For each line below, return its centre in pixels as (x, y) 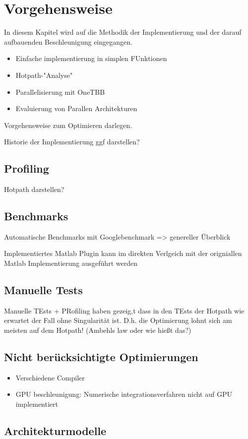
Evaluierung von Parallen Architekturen (76, 108)
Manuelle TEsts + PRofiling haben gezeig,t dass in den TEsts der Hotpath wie (124, 310)
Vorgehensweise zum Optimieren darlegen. (68, 125)
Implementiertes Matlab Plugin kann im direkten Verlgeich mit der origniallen (123, 253)
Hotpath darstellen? (34, 189)
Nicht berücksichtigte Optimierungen (101, 357)
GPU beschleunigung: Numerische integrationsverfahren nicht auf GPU (124, 394)
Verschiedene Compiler (50, 377)
